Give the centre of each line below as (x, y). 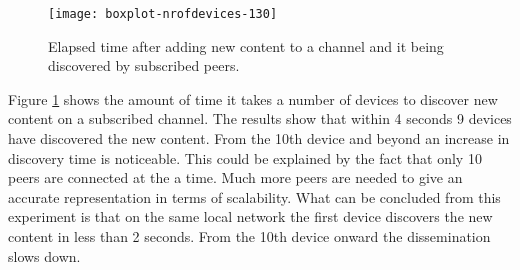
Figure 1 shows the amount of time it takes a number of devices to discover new (253, 98)
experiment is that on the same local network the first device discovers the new (250, 216)
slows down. (44, 255)
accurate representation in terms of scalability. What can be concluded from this (254, 196)
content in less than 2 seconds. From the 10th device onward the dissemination (249, 236)
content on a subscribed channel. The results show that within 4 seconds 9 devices (260, 118)
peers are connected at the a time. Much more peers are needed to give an (235, 177)
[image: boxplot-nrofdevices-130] (163, 14)
